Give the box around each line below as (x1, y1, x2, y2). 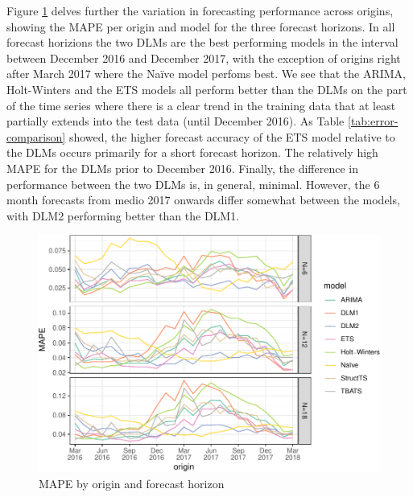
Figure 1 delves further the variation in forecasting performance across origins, (6, 2, 394, 18)
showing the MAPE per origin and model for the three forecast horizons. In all (6, 18, 395, 35)
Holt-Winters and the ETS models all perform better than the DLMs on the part (6, 80, 407, 97)
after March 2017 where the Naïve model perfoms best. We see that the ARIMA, (6, 65, 406, 82)
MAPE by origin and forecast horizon (39, 474, 225, 491)
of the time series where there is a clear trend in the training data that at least (6, 97, 396, 113)
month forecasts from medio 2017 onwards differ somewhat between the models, (6, 191, 400, 208)
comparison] (6, 128, 66, 145)
